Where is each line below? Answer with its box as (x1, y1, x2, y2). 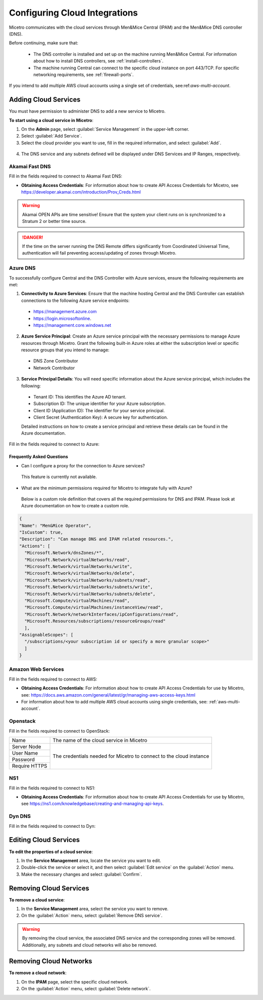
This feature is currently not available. (21, 474, 97, 480)
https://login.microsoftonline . (33, 315, 92, 321)
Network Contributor (33, 365, 75, 371)
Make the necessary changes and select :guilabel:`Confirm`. (21, 871, 142, 877)
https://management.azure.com (33, 309, 97, 315)
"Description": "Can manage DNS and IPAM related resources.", (19, 537, 174, 542)
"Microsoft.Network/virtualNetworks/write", (24, 564, 132, 569)
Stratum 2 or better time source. (22, 219, 87, 224)
